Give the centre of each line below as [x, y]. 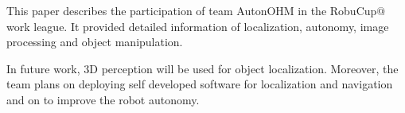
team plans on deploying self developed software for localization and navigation [200, 84]
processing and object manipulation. [95, 42]
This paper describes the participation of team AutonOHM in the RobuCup [192, 10]
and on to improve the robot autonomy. [103, 99]
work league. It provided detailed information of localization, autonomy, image [198, 26]
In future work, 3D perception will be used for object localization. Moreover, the [202, 68]
